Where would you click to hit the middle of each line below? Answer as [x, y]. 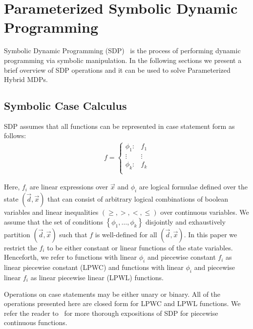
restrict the [21, 247]
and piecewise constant [181, 257]
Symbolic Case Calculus [65, 106]
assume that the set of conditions [53, 221]
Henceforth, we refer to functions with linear [71, 257]
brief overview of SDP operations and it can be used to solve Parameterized [117, 70]
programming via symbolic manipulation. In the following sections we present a [123, 60]
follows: [15, 135]
